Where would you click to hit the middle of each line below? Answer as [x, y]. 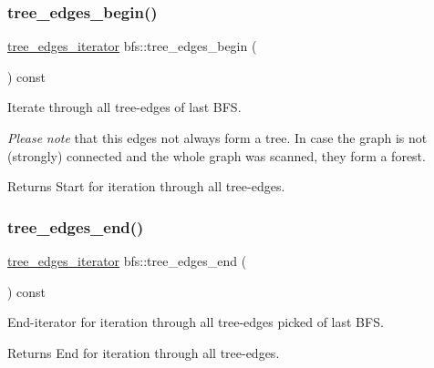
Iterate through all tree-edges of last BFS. [124, 107]
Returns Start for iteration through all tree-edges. [146, 186]
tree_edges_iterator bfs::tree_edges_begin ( [132, 46]
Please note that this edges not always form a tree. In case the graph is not [217, 138]
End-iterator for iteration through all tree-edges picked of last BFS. [196, 322]
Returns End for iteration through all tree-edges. [144, 352]
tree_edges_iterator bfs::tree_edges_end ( [127, 261]
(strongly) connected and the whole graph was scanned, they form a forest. [217, 155]
